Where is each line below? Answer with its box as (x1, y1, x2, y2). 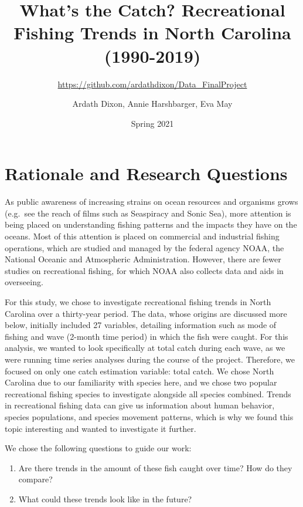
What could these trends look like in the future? (18, 492, 192, 505)
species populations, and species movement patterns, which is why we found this (5, 410, 294, 422)
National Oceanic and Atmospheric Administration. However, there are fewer (5, 253, 281, 265)
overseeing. (5, 276, 43, 288)
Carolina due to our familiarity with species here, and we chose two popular (5, 376, 277, 388)
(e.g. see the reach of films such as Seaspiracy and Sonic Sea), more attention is (5, 207, 291, 219)
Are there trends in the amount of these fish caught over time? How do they (18, 461, 292, 474)
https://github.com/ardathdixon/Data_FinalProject (57, 77, 247, 90)
